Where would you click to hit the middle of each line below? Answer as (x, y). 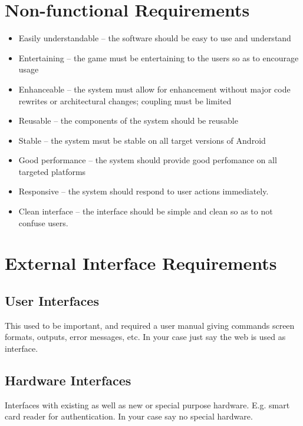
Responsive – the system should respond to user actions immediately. (144, 191)
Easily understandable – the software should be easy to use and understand (155, 38)
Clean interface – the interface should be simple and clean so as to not (146, 211)
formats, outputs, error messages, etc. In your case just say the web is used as (145, 337)
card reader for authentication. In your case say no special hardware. (129, 416)
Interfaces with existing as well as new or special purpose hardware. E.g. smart (147, 404)
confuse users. (43, 222)
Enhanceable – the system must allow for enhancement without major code (154, 89)
